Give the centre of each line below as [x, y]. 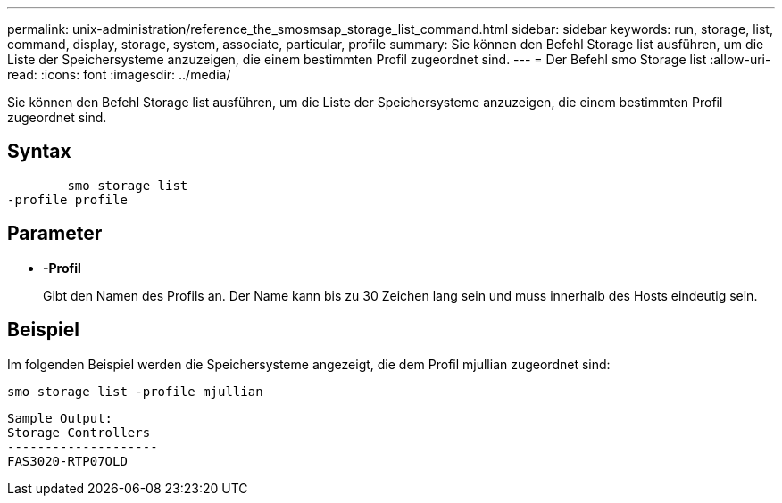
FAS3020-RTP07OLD [67, 461]
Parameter [55, 234]
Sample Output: [60, 418]
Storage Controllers [79, 432]
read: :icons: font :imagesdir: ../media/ [119, 74]
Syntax [39, 152]
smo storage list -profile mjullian [135, 391]
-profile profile [67, 199]
